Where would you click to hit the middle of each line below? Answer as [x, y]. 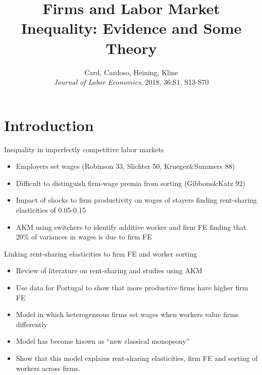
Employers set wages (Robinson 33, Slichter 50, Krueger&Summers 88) [125, 166]
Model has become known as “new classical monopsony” [103, 341]
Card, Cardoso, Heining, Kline [131, 72]
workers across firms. [48, 368]
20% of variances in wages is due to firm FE [84, 237]
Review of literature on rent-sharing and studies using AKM [109, 270]
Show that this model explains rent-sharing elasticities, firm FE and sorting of [137, 358]
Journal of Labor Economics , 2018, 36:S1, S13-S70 [131, 82]
